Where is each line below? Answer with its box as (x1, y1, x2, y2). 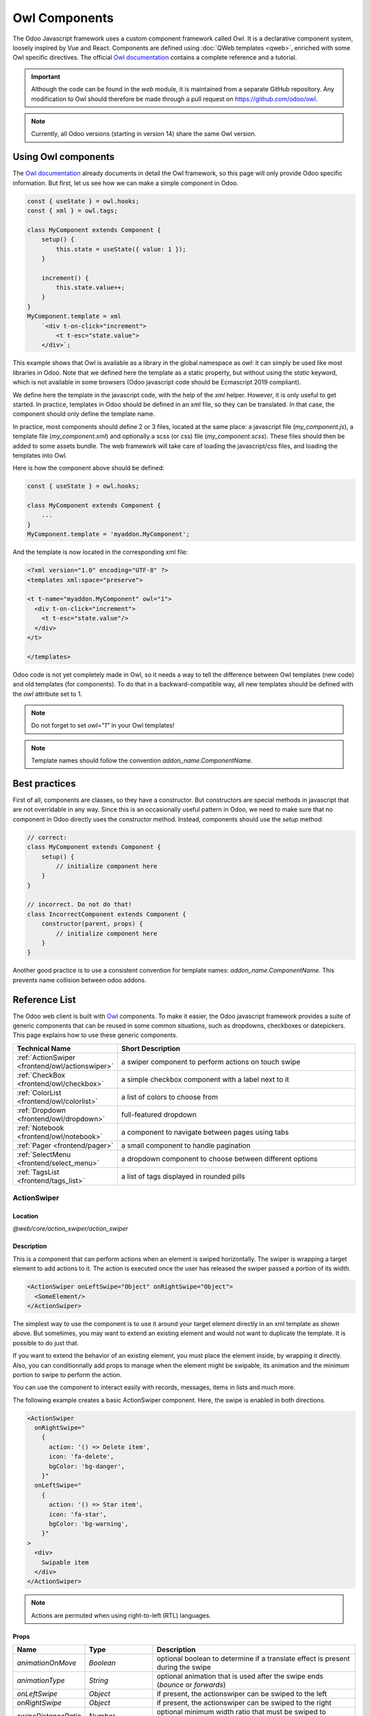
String (88, 1676, 109, 1685)
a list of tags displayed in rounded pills (121, 1171, 246, 1181)
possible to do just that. (12, 1338, 79, 1347)
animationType (16, 1676, 65, 1685)
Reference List (12, 994, 76, 1006)
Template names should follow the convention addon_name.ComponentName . (31, 756, 253, 765)
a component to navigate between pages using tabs (121, 1127, 289, 1137)
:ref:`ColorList (16, 1088, 62, 1098)
